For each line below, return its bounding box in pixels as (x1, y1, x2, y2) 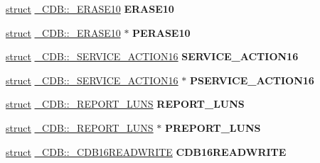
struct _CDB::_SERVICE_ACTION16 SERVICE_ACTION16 (6, 49, 299, 64)
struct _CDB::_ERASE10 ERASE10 (6, 1, 174, 16)
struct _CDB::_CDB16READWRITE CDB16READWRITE (6, 144, 287, 159)
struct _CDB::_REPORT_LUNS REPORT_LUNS (6, 96, 245, 111)
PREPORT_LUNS (164, 120, 261, 135)
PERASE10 (132, 25, 191, 40)
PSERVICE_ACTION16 (189, 72, 314, 87)
